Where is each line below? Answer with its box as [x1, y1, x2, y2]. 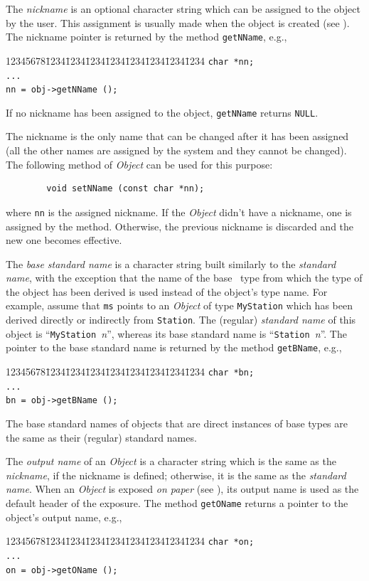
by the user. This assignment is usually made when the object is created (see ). [6, 15, 350, 30]
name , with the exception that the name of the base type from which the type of [6, 270, 363, 285]
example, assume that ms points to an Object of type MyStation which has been [6, 298, 353, 313]
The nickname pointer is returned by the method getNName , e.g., [6, 29, 287, 44]
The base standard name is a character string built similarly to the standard [6, 256, 336, 271]
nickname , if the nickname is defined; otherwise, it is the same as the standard [6, 467, 346, 482]
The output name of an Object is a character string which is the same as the [6, 454, 336, 469]
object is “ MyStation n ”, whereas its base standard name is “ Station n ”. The [6, 326, 347, 341]
